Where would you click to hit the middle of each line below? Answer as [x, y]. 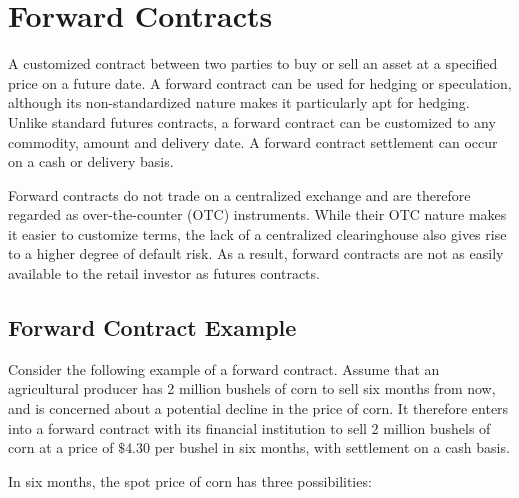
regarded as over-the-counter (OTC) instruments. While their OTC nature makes [257, 214]
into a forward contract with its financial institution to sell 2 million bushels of [249, 427]
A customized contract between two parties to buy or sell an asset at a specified [253, 63]
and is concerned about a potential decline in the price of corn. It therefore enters [258, 408]
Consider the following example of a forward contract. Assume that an [224, 368]
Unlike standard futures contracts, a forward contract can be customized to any [252, 121]
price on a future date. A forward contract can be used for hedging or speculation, [260, 82]
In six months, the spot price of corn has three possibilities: [190, 480]
